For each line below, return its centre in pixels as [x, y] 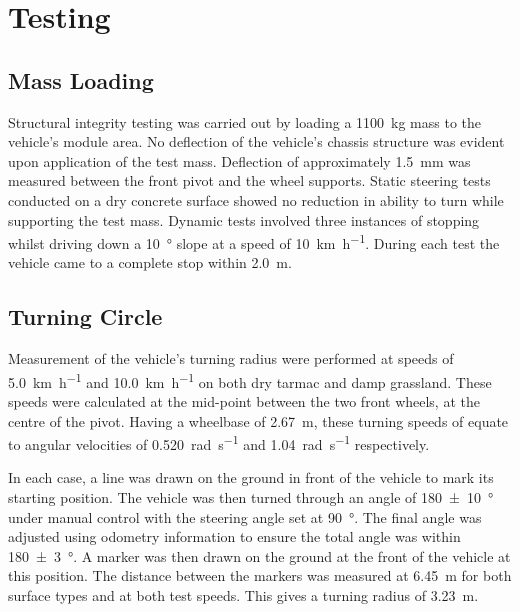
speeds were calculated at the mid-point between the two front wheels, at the [244, 401]
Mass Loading [81, 79]
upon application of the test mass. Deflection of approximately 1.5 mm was [239, 160]
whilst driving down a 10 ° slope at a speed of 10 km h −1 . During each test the [254, 241]
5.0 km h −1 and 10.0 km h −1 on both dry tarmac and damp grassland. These [250, 380]
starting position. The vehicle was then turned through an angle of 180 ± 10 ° [251, 497]
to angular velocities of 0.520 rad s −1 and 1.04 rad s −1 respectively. [219, 442]
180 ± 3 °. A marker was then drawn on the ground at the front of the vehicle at [259, 555]
